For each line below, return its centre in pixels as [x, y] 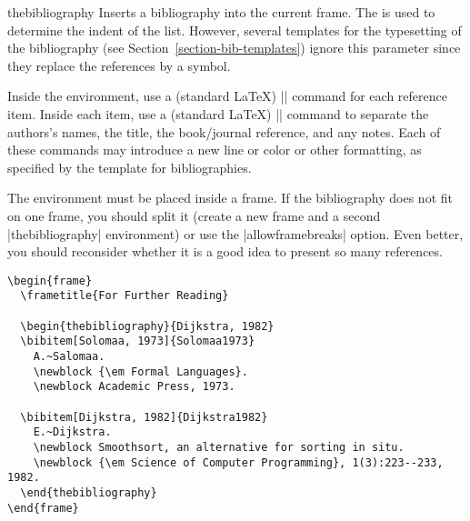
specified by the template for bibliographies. [130, 167]
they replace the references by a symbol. [119, 65]
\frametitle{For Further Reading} [125, 296]
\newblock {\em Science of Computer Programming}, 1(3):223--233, [238, 462]
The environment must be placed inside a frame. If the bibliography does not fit [230, 198]
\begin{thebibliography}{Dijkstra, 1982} [147, 326]
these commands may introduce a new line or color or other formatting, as [215, 150]
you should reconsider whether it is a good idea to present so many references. [225, 251]
